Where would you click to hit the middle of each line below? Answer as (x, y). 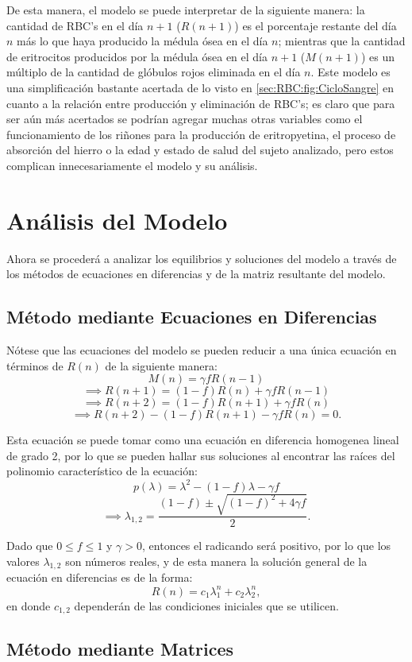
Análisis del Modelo (117, 220)
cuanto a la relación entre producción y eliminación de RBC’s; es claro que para (201, 103)
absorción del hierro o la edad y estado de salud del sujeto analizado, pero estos (200, 150)
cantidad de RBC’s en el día (75, 25)
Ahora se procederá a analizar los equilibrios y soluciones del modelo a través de (202, 258)
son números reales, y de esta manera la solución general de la (216, 561)
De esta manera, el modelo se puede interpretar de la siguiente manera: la (186, 10)
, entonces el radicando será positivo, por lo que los (267, 546)
